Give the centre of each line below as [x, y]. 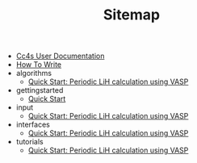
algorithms [34, 73]
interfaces [33, 125]
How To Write [39, 65]
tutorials [29, 142]
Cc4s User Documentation [60, 56]
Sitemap [132, 15]
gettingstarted [40, 90]
